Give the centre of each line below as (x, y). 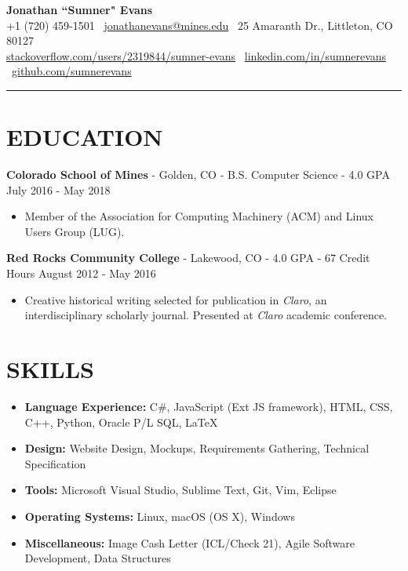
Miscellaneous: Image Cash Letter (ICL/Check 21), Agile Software (189, 542)
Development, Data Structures (98, 558)
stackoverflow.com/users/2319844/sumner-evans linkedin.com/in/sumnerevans (197, 55)
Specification (55, 463)
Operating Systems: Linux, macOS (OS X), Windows (160, 516)
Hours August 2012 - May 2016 (81, 273)
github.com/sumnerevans (72, 71)
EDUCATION (85, 137)
